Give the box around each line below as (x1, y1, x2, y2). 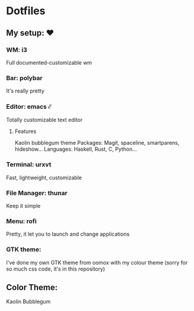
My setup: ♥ (6, 28, 54, 38)
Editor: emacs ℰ (6, 103, 52, 111)
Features (14, 128, 37, 135)
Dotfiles (6, 4, 46, 18)
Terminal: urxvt (6, 160, 51, 169)
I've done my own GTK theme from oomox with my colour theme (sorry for (6, 259, 188, 266)
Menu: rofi (6, 217, 37, 225)
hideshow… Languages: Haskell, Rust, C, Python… (14, 145, 137, 153)
